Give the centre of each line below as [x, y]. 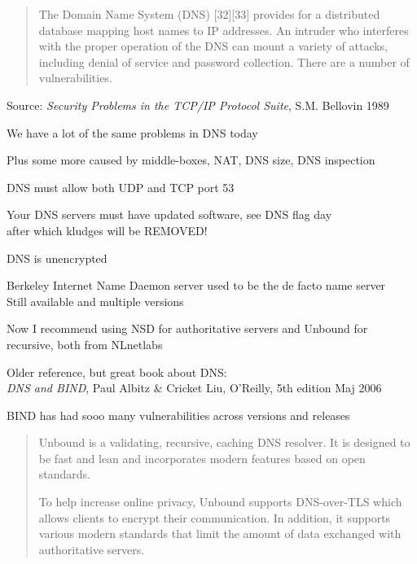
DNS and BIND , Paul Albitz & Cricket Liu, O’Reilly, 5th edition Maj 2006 [194, 388]
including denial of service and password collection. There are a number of [224, 61]
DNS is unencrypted [57, 258]
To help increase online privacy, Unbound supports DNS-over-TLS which [220, 502]
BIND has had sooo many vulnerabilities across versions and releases [178, 415]
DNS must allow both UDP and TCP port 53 [121, 187]
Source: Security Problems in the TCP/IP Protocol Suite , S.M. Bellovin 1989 [198, 105]
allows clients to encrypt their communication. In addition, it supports [215, 517]
